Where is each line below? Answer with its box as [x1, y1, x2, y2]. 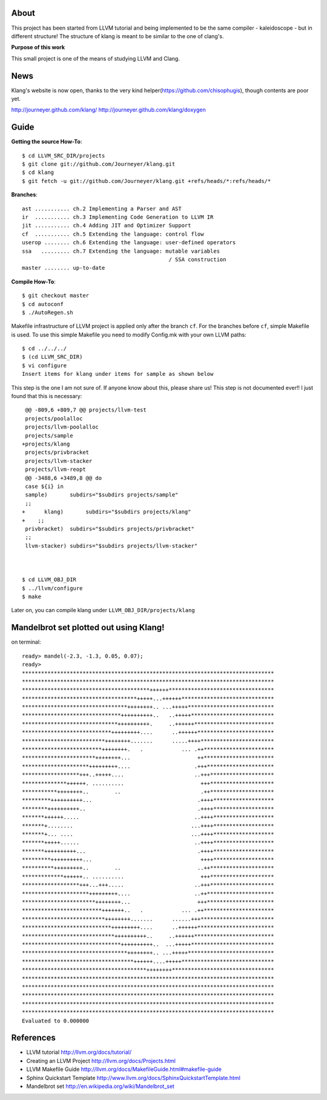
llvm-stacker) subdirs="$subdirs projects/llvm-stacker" [25, 542, 198, 549]
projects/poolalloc [25, 415, 83, 422]
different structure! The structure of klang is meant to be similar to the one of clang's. [11, 32, 224, 39]
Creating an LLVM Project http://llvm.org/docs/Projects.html [26, 1057, 176, 1064]
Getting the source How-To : [11, 138, 82, 145]
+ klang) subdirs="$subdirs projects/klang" [22, 508, 191, 515]
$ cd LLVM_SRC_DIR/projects [22, 152, 105, 159]
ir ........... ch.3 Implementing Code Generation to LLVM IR [22, 214, 214, 221]
